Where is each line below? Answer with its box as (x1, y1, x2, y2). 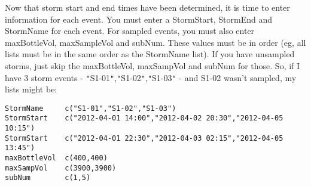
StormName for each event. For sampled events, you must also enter (5, 24, 255, 37)
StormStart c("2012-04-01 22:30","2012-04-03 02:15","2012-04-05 (5, 134, 283, 142)
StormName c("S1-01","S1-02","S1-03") (5, 104, 176, 113)
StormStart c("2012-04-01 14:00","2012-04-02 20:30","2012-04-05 (5, 114, 283, 123)
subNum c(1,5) (5, 173, 91, 182)
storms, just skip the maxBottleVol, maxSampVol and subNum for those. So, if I (5, 59, 300, 72)
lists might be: (5, 83, 57, 95)
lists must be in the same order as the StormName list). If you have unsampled (5, 48, 295, 60)
